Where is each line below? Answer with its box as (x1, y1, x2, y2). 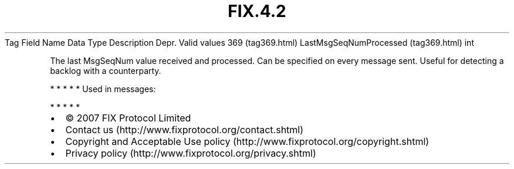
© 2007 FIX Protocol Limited (65, 111, 191, 124)
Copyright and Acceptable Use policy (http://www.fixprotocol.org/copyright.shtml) (65, 135, 430, 147)
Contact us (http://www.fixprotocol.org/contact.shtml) (65, 123, 304, 136)
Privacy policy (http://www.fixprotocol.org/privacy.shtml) (65, 147, 316, 159)
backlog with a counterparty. (50, 65, 161, 76)
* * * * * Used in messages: (50, 83, 156, 94)
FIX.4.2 (228, 1, 286, 21)
